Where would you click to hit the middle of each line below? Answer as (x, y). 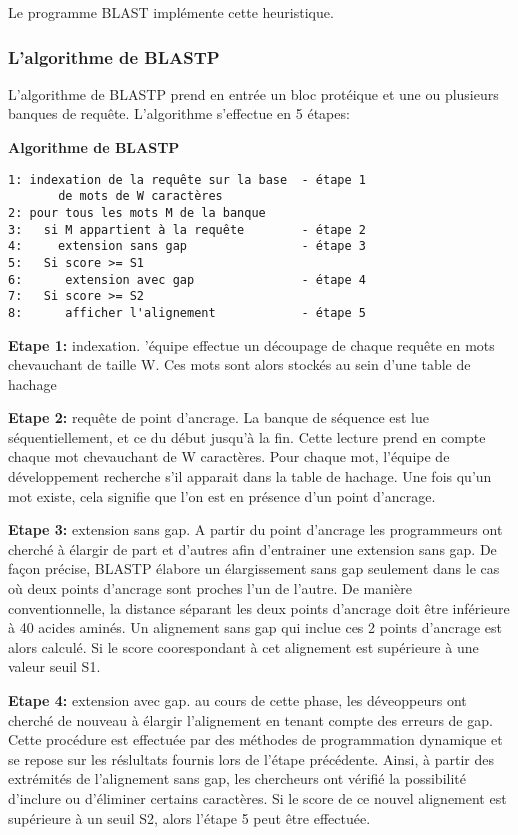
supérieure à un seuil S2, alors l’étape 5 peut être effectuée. (189, 817)
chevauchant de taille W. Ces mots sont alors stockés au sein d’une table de (239, 364)
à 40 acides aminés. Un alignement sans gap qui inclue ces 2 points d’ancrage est (255, 627)
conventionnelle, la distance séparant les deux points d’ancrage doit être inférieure (259, 607)
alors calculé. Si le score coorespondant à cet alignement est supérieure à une (243, 646)
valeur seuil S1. (54, 666)
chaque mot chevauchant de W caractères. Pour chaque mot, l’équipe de (229, 456)
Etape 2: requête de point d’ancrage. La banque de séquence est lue (219, 417)
